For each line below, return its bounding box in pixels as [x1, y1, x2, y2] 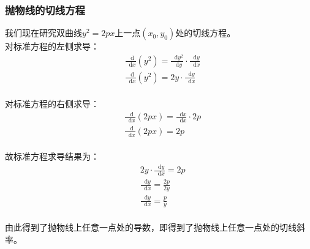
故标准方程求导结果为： [5, 150, 99, 163]
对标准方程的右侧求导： [5, 97, 99, 110]
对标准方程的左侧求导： [5, 40, 99, 53]
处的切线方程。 [175, 26, 236, 39]
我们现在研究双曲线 [5, 26, 82, 39]
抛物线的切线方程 [5, 2, 85, 17]
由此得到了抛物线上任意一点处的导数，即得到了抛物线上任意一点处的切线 [5, 220, 297, 233]
